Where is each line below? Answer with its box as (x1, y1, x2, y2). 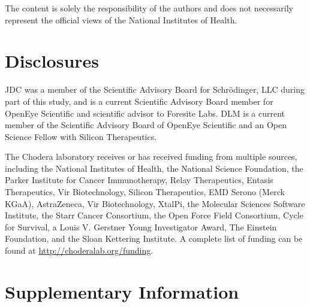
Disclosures (5, 48, 100, 73)
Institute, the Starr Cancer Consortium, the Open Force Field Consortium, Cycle (5, 209, 303, 221)
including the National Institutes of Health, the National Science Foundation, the (5, 162, 303, 174)
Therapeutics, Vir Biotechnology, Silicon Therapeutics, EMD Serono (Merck (5, 186, 285, 198)
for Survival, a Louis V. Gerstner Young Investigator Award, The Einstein (5, 220, 277, 233)
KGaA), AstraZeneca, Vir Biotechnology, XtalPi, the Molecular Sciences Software (5, 197, 305, 209)
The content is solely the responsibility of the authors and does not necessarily (5, 2, 293, 14)
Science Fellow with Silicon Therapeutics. (5, 130, 157, 142)
